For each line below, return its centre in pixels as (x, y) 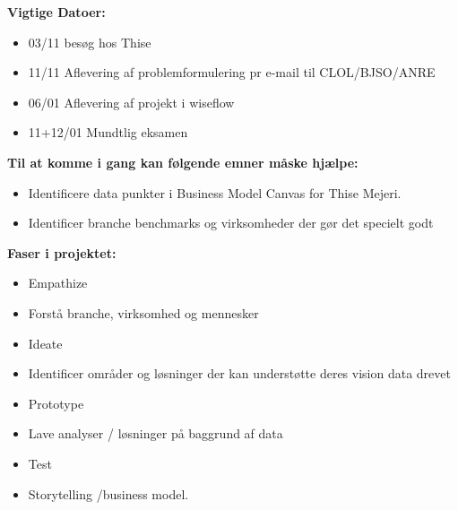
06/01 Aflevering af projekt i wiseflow (131, 102)
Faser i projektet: (62, 252)
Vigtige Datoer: (56, 12)
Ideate (45, 343)
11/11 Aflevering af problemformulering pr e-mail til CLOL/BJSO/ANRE (232, 72)
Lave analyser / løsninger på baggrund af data (156, 433)
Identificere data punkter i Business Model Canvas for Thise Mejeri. (215, 192)
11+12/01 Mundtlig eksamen (108, 132)
